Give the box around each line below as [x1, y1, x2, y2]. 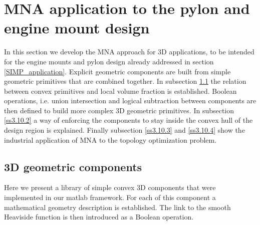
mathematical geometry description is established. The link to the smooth [4, 202, 231, 212]
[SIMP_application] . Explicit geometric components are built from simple [4, 66, 231, 76]
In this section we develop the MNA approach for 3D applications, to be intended [4, 46, 254, 57]
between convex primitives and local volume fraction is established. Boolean [4, 85, 237, 96]
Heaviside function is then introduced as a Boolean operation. [4, 212, 194, 222]
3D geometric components [4, 159, 142, 174]
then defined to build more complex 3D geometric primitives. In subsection [4, 105, 234, 115]
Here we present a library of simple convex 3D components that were [4, 182, 216, 193]
